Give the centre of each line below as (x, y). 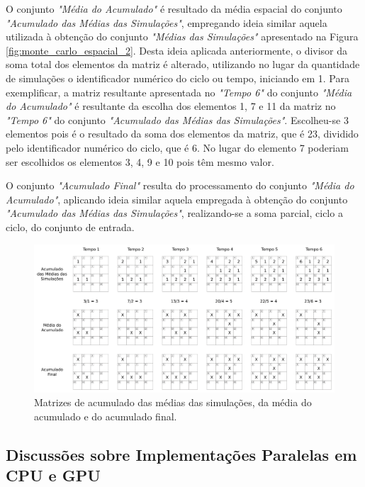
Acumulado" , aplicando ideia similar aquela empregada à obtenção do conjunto (177, 199)
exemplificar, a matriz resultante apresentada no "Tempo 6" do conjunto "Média (179, 92)
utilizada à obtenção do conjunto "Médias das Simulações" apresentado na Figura (182, 37)
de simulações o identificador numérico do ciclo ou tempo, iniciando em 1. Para (178, 78)
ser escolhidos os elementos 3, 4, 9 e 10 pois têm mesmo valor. (140, 161)
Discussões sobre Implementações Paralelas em (181, 454)
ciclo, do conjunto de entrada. (70, 226)
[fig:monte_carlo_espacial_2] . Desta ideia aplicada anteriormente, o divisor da (177, 50)
